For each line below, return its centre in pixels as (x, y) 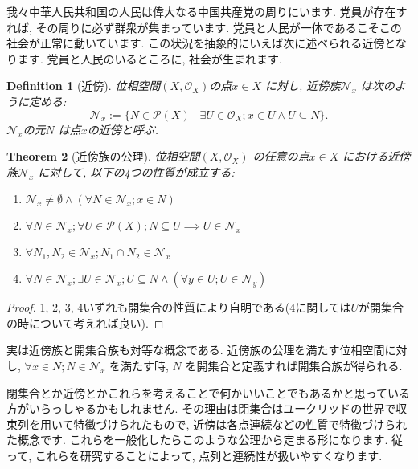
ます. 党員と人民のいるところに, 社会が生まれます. (150, 58)
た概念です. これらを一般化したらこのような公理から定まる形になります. (197, 440)
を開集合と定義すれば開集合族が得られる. (294, 365)
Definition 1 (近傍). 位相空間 (84, 86)
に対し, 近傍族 (303, 86)
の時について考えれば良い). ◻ (85, 322)
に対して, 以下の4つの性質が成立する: (136, 171)
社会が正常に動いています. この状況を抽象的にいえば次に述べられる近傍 (196, 43)
